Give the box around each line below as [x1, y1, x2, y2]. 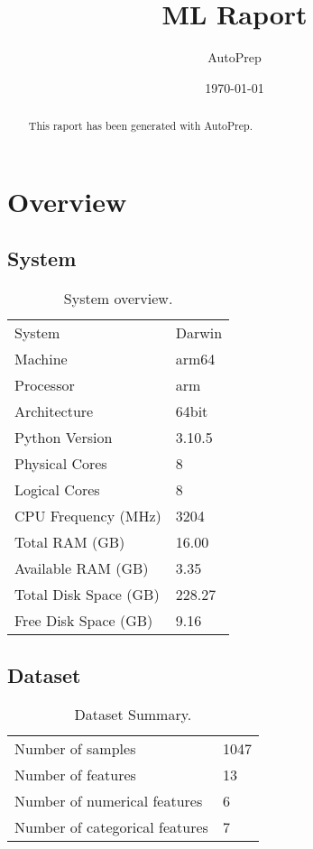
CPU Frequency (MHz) [14, 505, 161, 527]
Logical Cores [14, 479, 100, 501]
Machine [14, 348, 68, 370]
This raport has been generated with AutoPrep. [28, 118, 253, 134]
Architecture [14, 401, 94, 422]
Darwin [175, 322, 223, 344]
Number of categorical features [14, 817, 208, 838]
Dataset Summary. [74, 704, 192, 725]
